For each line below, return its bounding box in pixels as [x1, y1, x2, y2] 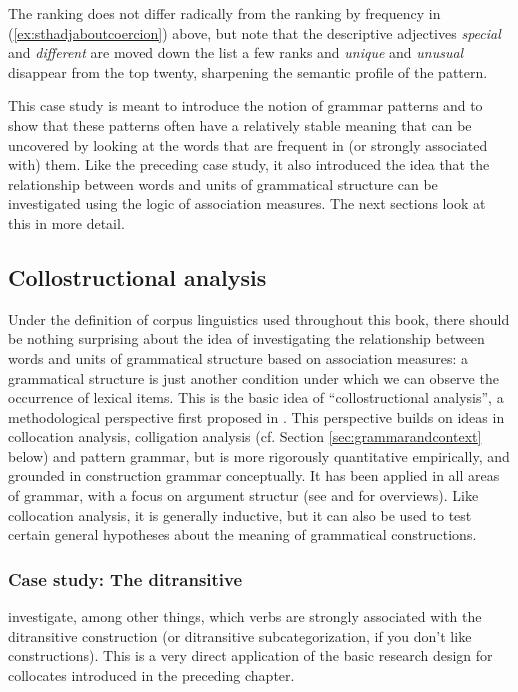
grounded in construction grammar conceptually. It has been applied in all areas [8, 465, 500, 486]
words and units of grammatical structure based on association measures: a [8, 347, 469, 368]
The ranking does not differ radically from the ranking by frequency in [8, 3, 441, 23]
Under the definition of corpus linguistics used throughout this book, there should [8, 308, 510, 329]
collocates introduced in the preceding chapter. [8, 664, 295, 685]
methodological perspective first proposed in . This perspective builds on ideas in [8, 406, 505, 427]
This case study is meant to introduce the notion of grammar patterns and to [8, 95, 483, 116]
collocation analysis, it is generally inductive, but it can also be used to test [8, 504, 472, 525]
